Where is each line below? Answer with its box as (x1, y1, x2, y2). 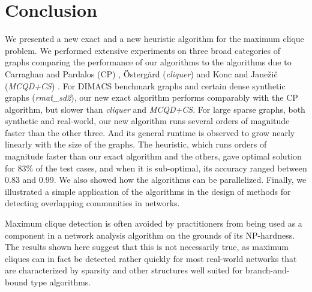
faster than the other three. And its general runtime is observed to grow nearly (5, 126, 295, 139)
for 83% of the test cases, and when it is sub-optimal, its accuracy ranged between (5, 161, 307, 174)
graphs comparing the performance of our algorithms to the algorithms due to (5, 56, 292, 68)
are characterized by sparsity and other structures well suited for (5, 264, 243, 276)
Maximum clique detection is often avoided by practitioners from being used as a (5, 217, 302, 230)
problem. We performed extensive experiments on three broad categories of (5, 44, 280, 56)
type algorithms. (31, 276, 91, 288)
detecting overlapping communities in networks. (5, 197, 180, 209)
